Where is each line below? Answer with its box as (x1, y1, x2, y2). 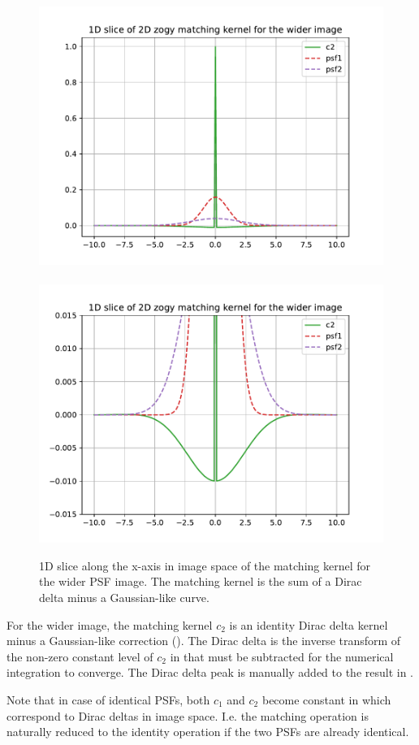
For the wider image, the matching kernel (6, 616, 213, 633)
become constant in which (261, 691, 391, 708)
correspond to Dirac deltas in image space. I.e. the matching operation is (6, 707, 369, 724)
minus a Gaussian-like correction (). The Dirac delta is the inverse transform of (6, 632, 401, 649)
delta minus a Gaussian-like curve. (39, 588, 209, 605)
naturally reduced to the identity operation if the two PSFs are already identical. (6, 723, 409, 740)
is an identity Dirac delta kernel (229, 616, 388, 633)
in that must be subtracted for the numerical (170, 648, 394, 665)
